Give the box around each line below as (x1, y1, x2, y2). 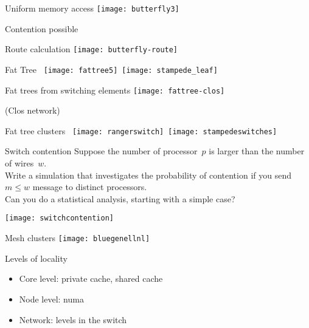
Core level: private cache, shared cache (19, 272, 163, 285)
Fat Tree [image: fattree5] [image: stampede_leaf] (5, 63, 218, 75)
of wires (5, 157, 34, 169)
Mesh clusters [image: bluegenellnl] (5, 231, 150, 244)
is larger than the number (209, 145, 305, 157)
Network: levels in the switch (19, 313, 127, 326)
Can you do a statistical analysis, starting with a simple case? (5, 192, 235, 205)
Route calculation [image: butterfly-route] (5, 43, 178, 55)
